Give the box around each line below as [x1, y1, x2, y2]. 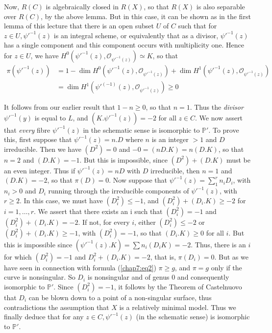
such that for [178, 21, 217, 31]
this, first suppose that [4, 134, 72, 144]
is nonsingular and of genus [87, 272, 170, 282]
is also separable [196, 1, 245, 11]
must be [226, 154, 250, 165]
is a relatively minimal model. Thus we [119, 302, 236, 312]
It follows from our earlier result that [4, 102, 115, 112]
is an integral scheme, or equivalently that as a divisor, [53, 30, 219, 40]
